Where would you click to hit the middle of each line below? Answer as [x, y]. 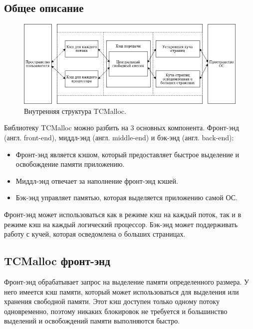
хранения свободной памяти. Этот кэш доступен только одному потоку [112, 301]
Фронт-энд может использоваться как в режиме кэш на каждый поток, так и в [123, 214]
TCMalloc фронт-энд [57, 261]
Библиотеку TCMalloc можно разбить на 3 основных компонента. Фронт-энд [122, 128]
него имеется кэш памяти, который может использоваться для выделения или [122, 291]
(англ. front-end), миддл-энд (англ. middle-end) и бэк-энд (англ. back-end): [119, 137]
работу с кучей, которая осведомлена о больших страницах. [95, 234]
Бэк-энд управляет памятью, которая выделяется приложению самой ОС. [126, 197]
